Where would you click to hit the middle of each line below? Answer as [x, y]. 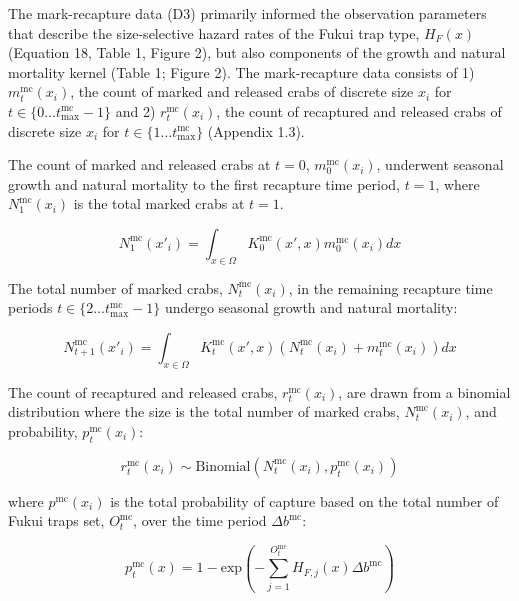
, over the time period [200, 520]
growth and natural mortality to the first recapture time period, [204, 183]
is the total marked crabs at [159, 203]
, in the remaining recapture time [390, 287]
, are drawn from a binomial [424, 391]
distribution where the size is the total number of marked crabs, [204, 411]
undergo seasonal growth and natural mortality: [311, 307]
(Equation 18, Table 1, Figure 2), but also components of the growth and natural [257, 52]
